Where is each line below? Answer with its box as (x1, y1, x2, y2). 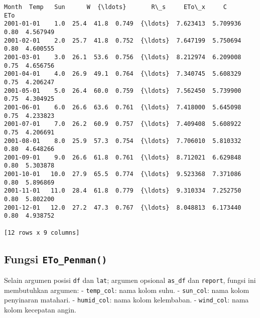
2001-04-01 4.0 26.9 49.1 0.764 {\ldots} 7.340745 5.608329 (4, 70, 241, 78)
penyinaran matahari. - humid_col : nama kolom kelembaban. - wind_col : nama (4, 294, 249, 305)
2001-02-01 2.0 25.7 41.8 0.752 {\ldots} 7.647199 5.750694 (4, 37, 241, 44)
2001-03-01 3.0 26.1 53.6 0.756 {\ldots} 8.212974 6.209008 (4, 53, 241, 61)
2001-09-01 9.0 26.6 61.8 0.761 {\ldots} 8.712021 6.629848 (4, 153, 241, 161)
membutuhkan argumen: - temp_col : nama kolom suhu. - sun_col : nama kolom (4, 284, 249, 295)
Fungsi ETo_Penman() (4, 251, 107, 266)
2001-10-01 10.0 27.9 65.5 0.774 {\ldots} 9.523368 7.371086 (4, 171, 241, 178)
